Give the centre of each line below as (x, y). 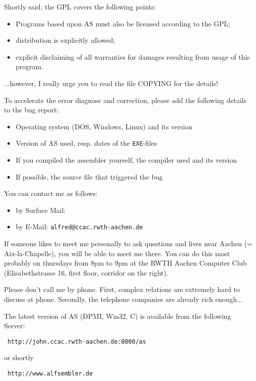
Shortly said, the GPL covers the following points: (80, 6)
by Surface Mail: (41, 210)
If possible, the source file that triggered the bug (89, 176)
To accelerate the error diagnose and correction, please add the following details (125, 100)
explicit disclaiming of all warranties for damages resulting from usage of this (133, 56)
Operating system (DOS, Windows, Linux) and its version (104, 126)
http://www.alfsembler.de (50, 374)
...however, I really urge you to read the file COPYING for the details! (111, 83)
